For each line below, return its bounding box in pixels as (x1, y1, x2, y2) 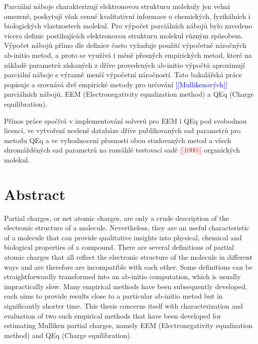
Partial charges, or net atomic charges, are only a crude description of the (4, 212, 229, 223)
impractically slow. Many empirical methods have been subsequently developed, (4, 281, 248, 291)
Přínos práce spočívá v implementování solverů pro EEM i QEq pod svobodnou (4, 115, 247, 126)
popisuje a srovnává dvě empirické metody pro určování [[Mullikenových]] (4, 79, 228, 89)
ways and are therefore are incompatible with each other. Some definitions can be (4, 261, 253, 272)
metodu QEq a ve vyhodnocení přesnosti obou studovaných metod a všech (4, 135, 231, 145)
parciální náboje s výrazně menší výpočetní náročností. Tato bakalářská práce (4, 69, 242, 80)
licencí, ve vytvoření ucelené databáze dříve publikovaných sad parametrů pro (4, 125, 241, 136)
